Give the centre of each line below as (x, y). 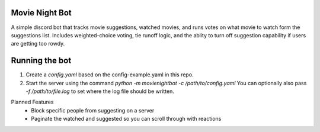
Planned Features (32, 102)
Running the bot (41, 61)
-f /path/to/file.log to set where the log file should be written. (100, 91)
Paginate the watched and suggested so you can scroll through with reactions (126, 119)
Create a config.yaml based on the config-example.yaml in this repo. (110, 75)
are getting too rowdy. (38, 44)
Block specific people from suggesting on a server (93, 110)
